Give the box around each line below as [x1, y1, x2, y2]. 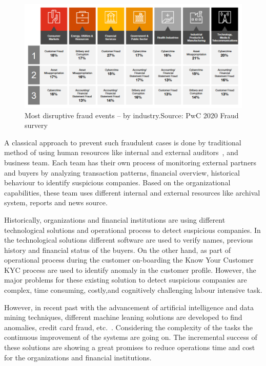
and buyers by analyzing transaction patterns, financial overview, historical [4, 167, 240, 178]
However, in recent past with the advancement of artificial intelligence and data [4, 302, 254, 312]
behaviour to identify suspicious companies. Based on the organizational [4, 177, 231, 188]
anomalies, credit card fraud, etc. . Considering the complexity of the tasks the [4, 321, 253, 332]
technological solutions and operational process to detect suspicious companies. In [4, 224, 261, 235]
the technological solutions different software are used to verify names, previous [4, 234, 253, 245]
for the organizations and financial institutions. [4, 352, 152, 362]
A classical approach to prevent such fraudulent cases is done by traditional [4, 137, 241, 147]
